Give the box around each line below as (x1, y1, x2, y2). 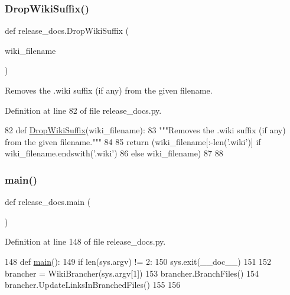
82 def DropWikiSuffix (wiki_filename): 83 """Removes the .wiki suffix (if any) (5, 124, 286, 136)
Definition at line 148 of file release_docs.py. (5, 235, 166, 248)
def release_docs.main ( (5, 195, 91, 208)
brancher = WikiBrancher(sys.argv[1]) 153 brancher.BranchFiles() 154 (5, 267, 259, 279)
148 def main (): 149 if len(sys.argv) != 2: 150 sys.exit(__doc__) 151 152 (5, 255, 272, 267)
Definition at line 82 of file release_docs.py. (5, 104, 162, 116)
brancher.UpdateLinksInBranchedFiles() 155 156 (5, 278, 181, 291)
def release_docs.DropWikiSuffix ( (5, 24, 129, 37)
